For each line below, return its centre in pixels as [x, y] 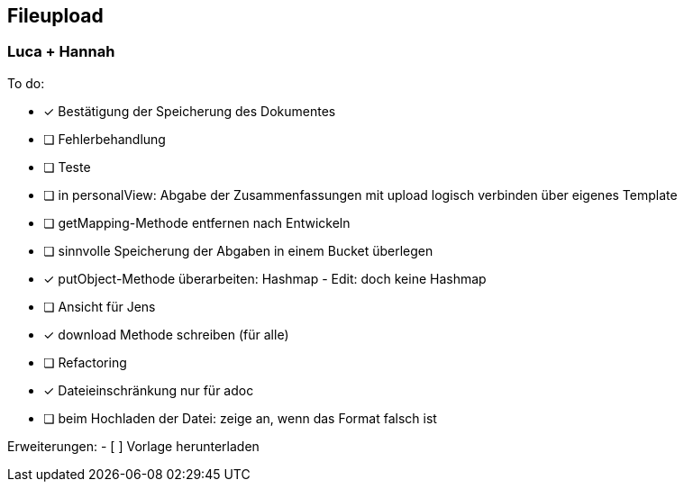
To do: [26, 83]
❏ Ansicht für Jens [100, 306]
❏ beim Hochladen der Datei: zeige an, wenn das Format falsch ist [240, 418]
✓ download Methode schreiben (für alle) [166, 334]
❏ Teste [67, 167]
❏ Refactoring [85, 362]
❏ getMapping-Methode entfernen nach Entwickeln [197, 222]
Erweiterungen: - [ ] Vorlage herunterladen [133, 446]
